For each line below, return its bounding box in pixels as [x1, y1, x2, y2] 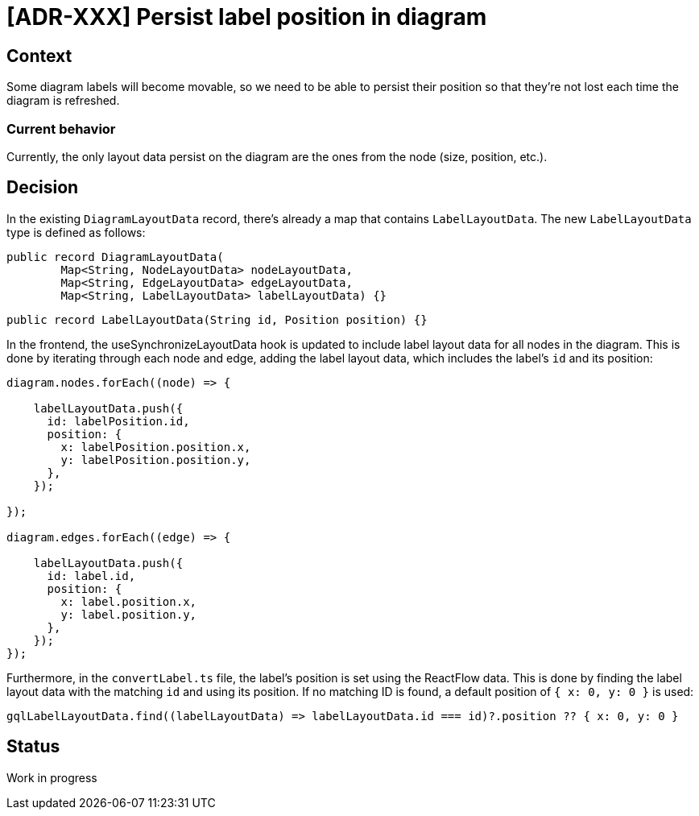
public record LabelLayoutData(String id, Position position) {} [6, 313, 428, 326]
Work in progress [6, 770, 97, 785]
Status [6, 736, 60, 757]
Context [6, 45, 72, 66]
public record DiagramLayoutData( [6, 250, 224, 263]
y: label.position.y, [60, 607, 197, 621]
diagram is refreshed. [6, 93, 120, 108]
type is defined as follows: [6, 225, 146, 239]
